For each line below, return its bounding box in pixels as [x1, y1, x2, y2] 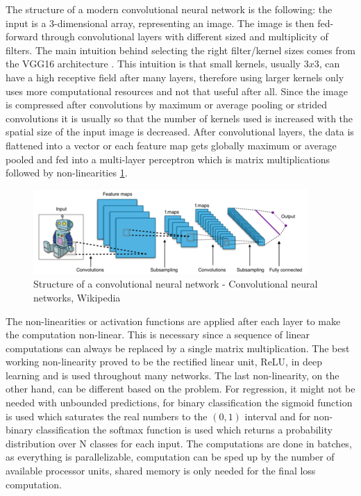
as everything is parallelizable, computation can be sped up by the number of [6, 449, 335, 464]
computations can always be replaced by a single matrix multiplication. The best [6, 340, 350, 355]
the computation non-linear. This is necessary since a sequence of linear [6, 327, 310, 342]
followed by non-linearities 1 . [6, 165, 128, 180]
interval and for [244, 408, 311, 423]
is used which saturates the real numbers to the [6, 408, 208, 423]
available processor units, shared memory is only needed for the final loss [6, 463, 316, 478]
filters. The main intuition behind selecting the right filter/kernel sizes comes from [6, 42, 355, 57]
